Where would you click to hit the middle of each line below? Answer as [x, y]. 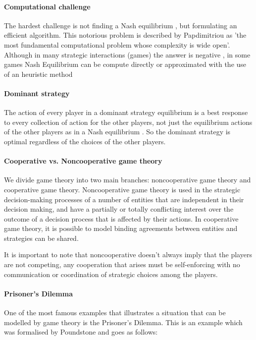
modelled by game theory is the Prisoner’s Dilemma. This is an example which [123, 322]
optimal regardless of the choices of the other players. [85, 141]
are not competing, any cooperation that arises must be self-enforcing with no [122, 264]
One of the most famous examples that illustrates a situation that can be [115, 312]
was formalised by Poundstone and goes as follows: [81, 332]
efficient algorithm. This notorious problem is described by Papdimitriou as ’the [125, 35]
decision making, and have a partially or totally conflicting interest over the [119, 209]
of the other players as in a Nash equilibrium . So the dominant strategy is [117, 132]
